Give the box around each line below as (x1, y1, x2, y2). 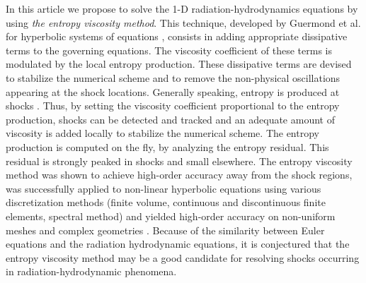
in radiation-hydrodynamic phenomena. (6, 264, 177, 279)
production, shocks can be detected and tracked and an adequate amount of (6, 112, 335, 126)
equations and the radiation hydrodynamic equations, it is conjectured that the (6, 236, 350, 251)
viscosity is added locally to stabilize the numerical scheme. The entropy (6, 126, 319, 140)
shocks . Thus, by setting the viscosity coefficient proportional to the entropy (6, 98, 340, 113)
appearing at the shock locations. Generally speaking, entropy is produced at (6, 84, 340, 99)
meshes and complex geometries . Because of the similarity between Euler (6, 222, 325, 237)
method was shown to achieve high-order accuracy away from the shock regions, (6, 167, 353, 182)
